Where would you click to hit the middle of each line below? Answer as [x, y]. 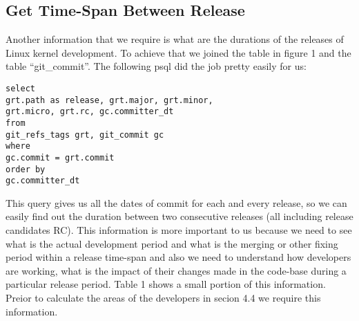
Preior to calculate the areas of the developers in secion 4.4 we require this [163, 298]
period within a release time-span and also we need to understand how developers [178, 257]
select [20, 88]
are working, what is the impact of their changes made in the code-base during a [176, 270]
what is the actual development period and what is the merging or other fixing [172, 243]
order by [26, 169]
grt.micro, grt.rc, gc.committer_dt [90, 112]
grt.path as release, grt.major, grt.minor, [109, 100]
